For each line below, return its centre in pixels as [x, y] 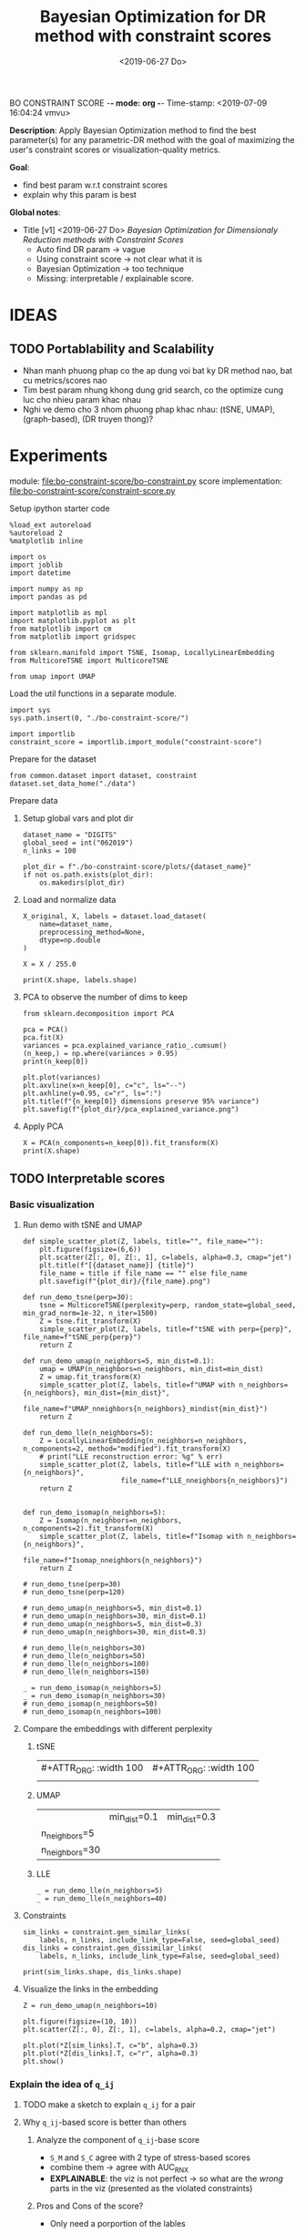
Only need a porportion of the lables [118, 2224]
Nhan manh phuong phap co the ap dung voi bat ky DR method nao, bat [158, 370]
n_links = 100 [49, 851]
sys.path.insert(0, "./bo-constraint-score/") [99, 718]
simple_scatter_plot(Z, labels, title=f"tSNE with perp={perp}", [166, 1329]
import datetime [40, 573]
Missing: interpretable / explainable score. [115, 278]
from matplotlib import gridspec [73, 636]
